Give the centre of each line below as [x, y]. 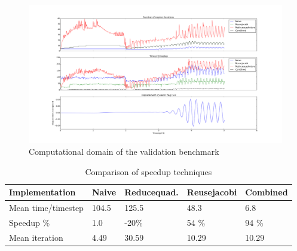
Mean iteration [36, 237]
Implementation [42, 192]
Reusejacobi [212, 192]
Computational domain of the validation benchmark [124, 151]
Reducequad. [151, 192]
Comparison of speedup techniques [148, 171]
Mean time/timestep [46, 208]
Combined [267, 192]
